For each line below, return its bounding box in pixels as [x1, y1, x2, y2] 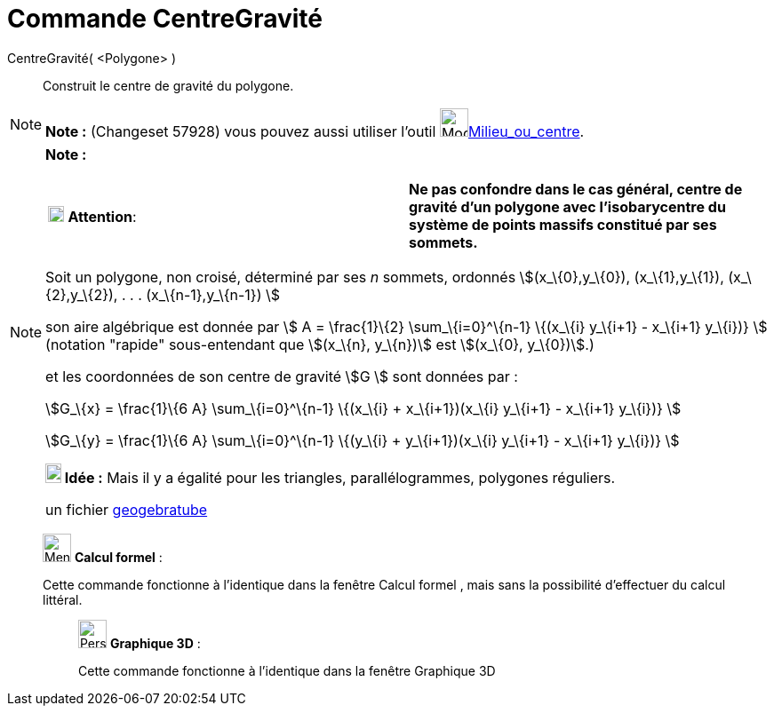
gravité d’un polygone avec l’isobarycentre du [409, 197, 726, 216]
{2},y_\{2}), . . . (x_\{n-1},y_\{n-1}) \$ [45, 285, 281, 304]
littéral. [43, 591, 83, 607]
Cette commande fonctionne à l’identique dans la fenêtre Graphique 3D [78, 662, 496, 678]
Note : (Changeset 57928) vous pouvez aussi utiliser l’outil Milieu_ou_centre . [45, 122, 585, 140]
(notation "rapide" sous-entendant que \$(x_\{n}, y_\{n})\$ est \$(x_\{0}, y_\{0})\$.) [45, 335, 594, 353]
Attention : [68, 207, 137, 226]
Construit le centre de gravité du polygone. [43, 77, 294, 93]
